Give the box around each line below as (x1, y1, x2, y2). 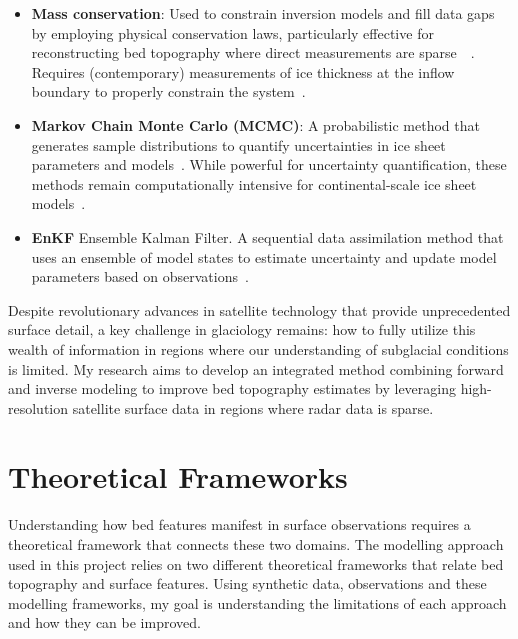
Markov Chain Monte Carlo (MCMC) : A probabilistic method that (31, 114, 480, 135)
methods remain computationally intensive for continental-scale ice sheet (31, 173, 477, 194)
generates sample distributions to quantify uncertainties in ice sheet (31, 134, 446, 155)
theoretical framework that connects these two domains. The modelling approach (8, 534, 504, 554)
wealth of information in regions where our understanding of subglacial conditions (8, 338, 509, 359)
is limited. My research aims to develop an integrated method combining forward (8, 358, 504, 379)
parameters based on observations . (31, 266, 249, 287)
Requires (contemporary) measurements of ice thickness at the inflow (31, 61, 455, 82)
